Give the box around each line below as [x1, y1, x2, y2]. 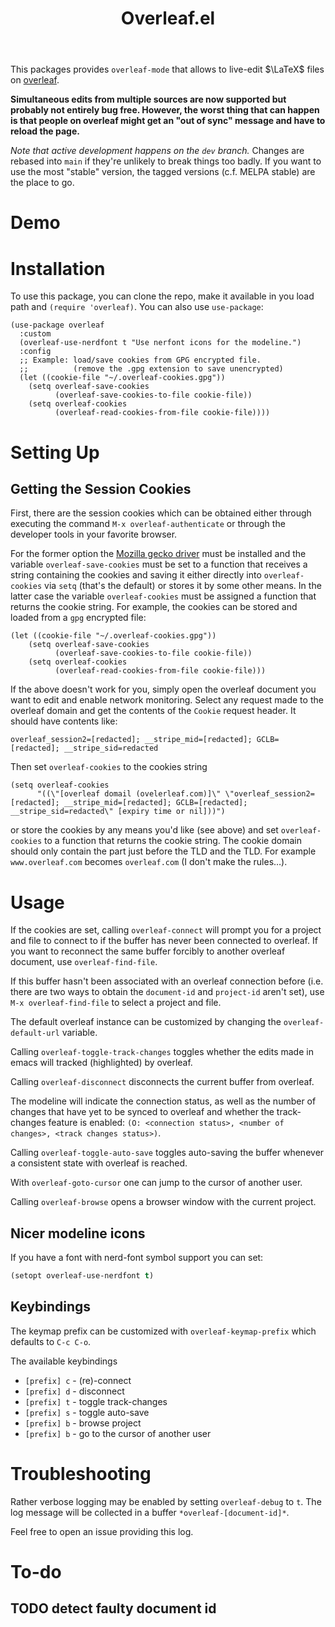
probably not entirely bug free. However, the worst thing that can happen [10, 104, 320, 116]
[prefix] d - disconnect [24, 1385, 125, 1397]
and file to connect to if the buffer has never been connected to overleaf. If [10, 935, 318, 947]
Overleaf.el [120, 7, 216, 30]
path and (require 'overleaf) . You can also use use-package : [10, 301, 264, 313]
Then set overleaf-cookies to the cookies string [10, 761, 208, 773]
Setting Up [10, 441, 100, 464]
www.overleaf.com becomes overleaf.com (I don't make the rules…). [10, 856, 288, 868]
